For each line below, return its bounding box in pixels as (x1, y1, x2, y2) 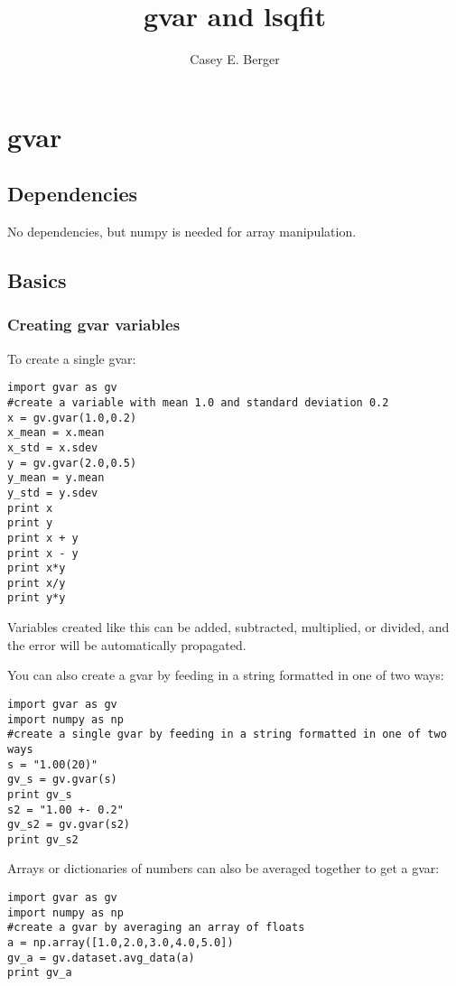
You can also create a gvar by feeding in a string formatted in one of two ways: (7, 665, 444, 684)
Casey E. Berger (190, 50, 280, 69)
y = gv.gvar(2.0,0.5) (7, 456, 137, 470)
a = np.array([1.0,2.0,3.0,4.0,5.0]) (7, 936, 234, 950)
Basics (7, 266, 67, 294)
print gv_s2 (7, 833, 79, 846)
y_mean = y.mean (7, 471, 105, 485)
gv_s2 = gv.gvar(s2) (7, 818, 131, 832)
